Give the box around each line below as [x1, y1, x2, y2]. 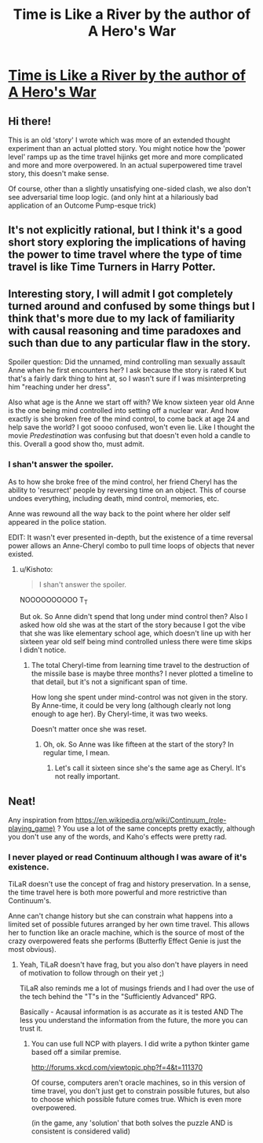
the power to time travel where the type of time [8, 248, 243, 261]
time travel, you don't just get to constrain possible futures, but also [31, 1086, 250, 1096]
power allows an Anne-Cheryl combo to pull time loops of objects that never [8, 540, 255, 550]
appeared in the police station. [8, 517, 107, 526]
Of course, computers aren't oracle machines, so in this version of [31, 1078, 246, 1087]
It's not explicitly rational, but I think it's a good [8, 223, 243, 237]
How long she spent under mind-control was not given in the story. [31, 692, 248, 702]
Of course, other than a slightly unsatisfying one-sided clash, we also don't [8, 184, 251, 194]
